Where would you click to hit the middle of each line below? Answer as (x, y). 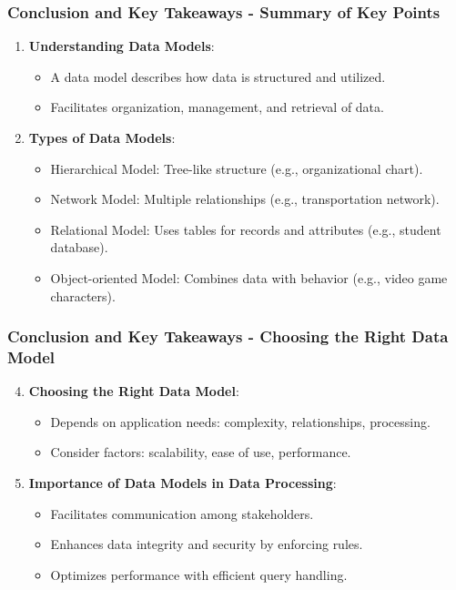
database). (79, 247)
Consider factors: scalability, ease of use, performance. (201, 452)
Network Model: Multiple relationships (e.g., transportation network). (245, 199)
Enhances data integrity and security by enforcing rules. (207, 544)
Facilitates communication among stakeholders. (182, 513)
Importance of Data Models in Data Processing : (182, 483)
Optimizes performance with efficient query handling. (199, 574)
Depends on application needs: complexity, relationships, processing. (240, 421)
